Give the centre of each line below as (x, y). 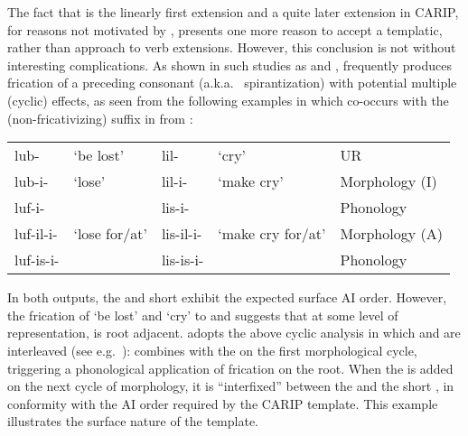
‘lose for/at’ (110, 234)
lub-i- (32, 181)
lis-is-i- (183, 260)
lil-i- (174, 181)
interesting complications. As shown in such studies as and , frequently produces (229, 65)
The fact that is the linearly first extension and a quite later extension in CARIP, (233, 12)
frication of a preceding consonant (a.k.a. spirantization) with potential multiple (232, 83)
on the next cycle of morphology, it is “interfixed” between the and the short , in (231, 386)
